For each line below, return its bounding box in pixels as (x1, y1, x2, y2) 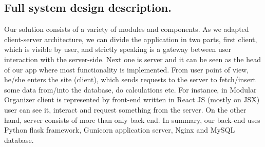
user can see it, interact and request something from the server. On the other (4, 104, 247, 115)
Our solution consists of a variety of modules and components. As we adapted (4, 24, 249, 34)
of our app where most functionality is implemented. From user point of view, (4, 64, 249, 75)
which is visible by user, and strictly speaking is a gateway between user (4, 44, 232, 54)
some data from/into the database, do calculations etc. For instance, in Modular (4, 84, 257, 95)
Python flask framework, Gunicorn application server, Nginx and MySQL (4, 124, 235, 135)
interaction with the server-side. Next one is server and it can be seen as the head (4, 53, 261, 64)
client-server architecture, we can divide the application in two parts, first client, (4, 33, 257, 44)
